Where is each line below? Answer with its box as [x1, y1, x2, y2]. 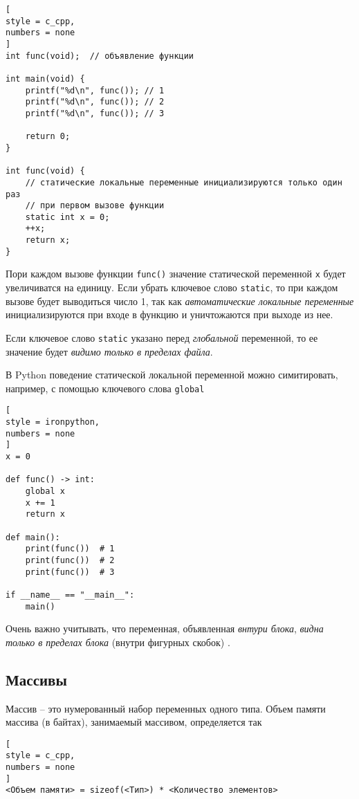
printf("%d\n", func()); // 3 [25, 108, 165, 118]
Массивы [6, 668, 67, 690]
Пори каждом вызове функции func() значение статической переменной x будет [6, 266, 346, 281]
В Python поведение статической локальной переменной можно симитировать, [6, 367, 338, 382]
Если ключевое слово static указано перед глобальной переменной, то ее [6, 330, 318, 345]
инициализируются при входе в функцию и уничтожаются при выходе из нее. [6, 307, 333, 322]
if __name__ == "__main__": [6, 589, 135, 600]
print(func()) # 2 [25, 555, 115, 565]
